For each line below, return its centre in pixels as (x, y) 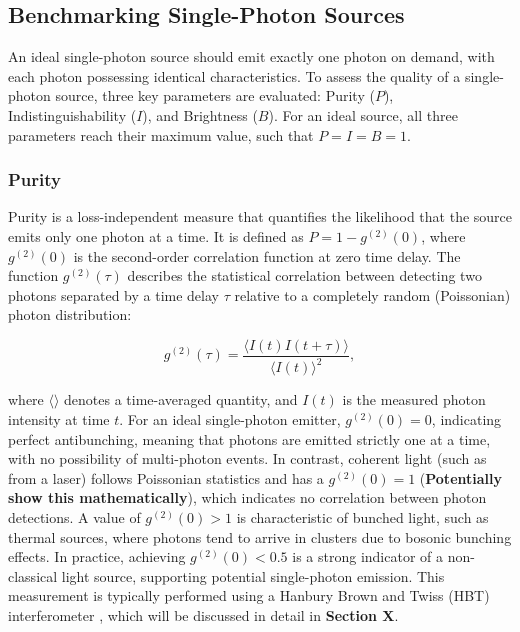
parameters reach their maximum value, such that (161, 134)
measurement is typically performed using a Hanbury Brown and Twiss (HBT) (249, 595)
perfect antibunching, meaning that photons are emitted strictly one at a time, (249, 438)
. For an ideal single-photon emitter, (230, 418)
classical (33, 575)
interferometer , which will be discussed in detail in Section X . (203, 614)
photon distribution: (70, 314)
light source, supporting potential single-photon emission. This (253, 575)
